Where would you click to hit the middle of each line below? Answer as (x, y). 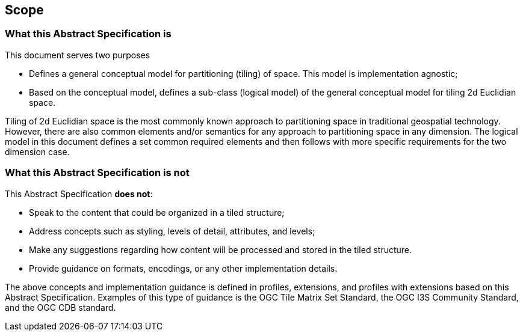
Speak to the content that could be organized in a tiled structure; (157, 212)
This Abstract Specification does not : (79, 194)
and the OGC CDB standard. (60, 307)
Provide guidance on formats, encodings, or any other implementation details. (183, 268)
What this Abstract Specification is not (97, 173)
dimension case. (37, 151)
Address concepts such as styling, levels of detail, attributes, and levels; (172, 231)
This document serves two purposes (78, 55)
